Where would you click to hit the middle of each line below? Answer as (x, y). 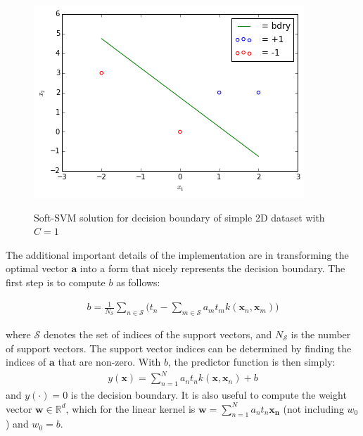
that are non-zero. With (109, 362)
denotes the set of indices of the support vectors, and (158, 334)
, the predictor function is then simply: (252, 362)
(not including (313, 408)
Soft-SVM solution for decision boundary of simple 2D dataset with (179, 217)
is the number (321, 334)
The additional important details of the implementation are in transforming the (177, 254)
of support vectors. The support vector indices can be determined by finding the (179, 348)
